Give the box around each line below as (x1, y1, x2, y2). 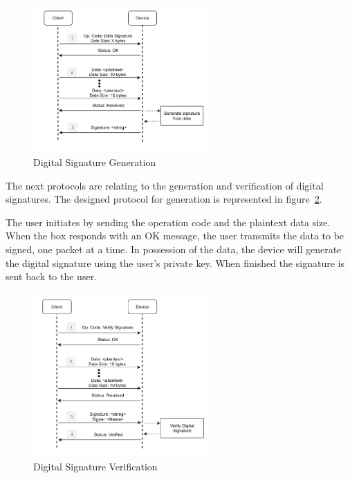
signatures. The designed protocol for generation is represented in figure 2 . (6, 192, 322, 206)
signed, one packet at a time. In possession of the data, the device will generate (6, 241, 342, 256)
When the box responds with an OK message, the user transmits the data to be (6, 228, 344, 243)
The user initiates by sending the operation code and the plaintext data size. (6, 214, 331, 229)
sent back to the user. (6, 269, 98, 284)
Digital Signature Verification (33, 459, 158, 473)
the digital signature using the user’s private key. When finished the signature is (6, 255, 344, 270)
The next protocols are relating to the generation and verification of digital (6, 178, 324, 192)
